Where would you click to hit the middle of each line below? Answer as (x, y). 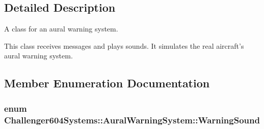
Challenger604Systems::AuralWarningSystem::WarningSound (132, 120)
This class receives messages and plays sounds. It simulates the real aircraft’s (124, 45)
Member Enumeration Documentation (107, 83)
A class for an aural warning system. (61, 29)
